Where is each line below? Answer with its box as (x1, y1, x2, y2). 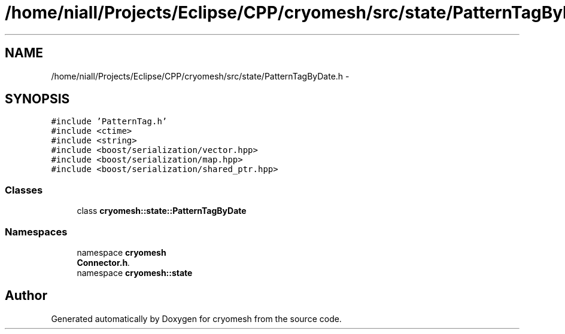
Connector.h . (77, 257, 130, 268)
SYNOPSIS (5, 91, 70, 107)
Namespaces (5, 225, 68, 238)
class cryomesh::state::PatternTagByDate (77, 206, 247, 216)
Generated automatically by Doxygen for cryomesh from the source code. (51, 313, 342, 324)
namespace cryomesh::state (77, 267, 193, 278)
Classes (5, 183, 43, 196)
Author (5, 288, 47, 304)
